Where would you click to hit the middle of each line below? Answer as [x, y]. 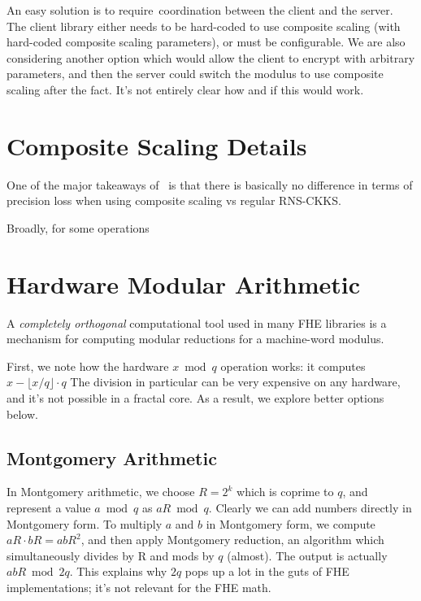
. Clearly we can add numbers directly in [310, 507]
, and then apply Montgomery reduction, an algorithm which [232, 540]
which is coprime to [285, 492]
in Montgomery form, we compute [291, 523]
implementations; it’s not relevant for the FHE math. [139, 587]
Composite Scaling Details [157, 145]
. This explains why [118, 571]
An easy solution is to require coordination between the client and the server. [200, 10]
